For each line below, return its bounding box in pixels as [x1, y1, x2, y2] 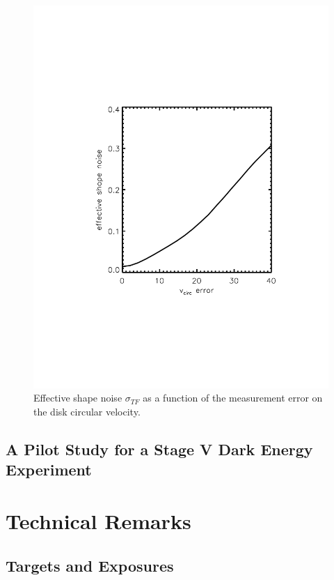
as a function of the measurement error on [143, 390, 323, 405]
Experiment [6, 459, 92, 480]
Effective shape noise [33, 390, 122, 405]
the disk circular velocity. [33, 404, 141, 419]
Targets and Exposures [6, 554, 174, 576]
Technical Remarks [6, 507, 191, 535]
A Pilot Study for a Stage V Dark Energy [6, 438, 313, 460]
